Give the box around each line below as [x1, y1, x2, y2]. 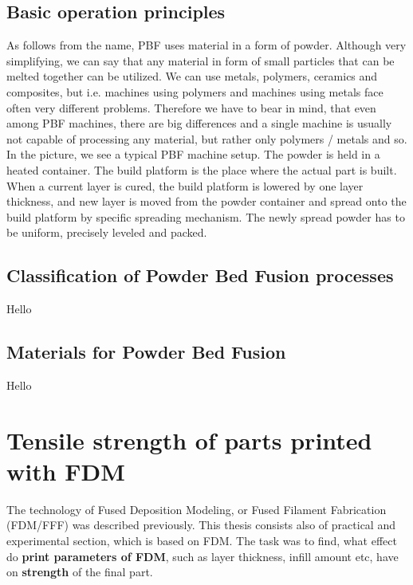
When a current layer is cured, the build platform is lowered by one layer [6, 177, 364, 194]
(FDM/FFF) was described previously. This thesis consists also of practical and [6, 516, 395, 533]
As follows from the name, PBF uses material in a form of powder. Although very [6, 37, 407, 53]
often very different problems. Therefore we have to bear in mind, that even [6, 99, 376, 116]
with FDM [6, 454, 125, 487]
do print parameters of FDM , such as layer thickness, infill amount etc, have [6, 548, 399, 564]
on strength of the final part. [6, 563, 153, 580]
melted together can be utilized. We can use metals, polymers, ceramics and [6, 68, 378, 84]
